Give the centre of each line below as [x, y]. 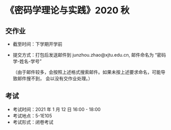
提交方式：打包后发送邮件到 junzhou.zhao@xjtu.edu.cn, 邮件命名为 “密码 [89, 55]
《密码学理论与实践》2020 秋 [67, 10]
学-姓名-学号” [27, 61]
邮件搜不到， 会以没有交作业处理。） [55, 79]
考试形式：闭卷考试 [33, 122]
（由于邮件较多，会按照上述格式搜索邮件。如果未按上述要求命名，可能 [87, 72]
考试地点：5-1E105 [32, 116]
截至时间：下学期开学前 [37, 44]
